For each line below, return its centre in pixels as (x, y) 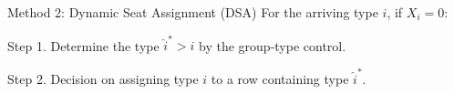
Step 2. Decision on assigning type (103, 78)
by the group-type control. (273, 45)
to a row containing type (280, 78)
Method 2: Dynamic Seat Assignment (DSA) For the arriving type (193, 12)
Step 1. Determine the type (83, 45)
